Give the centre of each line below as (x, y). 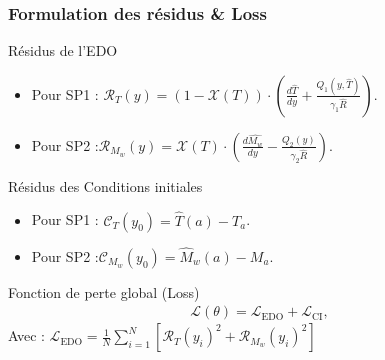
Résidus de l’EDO (63, 50)
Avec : (26, 335)
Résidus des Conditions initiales (105, 185)
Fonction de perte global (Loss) (104, 291)
